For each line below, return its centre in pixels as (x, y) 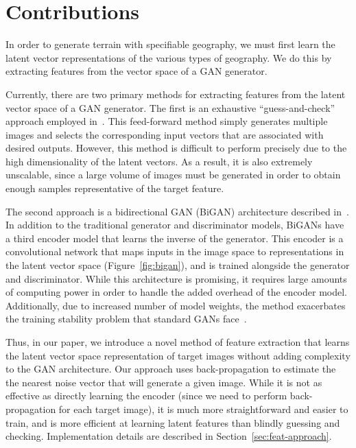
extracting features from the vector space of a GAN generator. (137, 71)
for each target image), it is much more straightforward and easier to (203, 409)
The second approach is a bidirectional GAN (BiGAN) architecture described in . (177, 211)
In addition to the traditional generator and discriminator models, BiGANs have (175, 225)
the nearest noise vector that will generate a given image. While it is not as (164, 382)
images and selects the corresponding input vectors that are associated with (165, 134)
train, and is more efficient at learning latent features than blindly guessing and (173, 422)
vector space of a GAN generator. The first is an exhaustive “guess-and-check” (170, 107)
